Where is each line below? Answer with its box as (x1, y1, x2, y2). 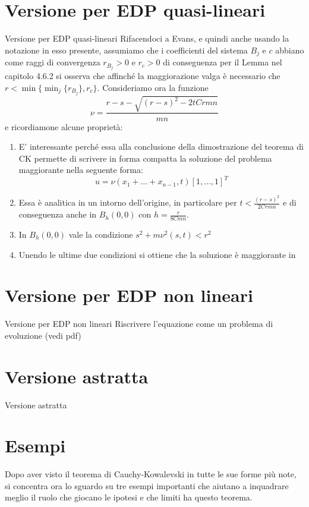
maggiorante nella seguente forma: (18, 163, 143, 176)
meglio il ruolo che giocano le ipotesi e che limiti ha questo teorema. (5, 491, 253, 503)
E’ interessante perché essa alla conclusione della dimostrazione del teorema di (18, 140, 304, 153)
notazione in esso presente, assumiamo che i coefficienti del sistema (5, 43, 248, 56)
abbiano (275, 43, 304, 56)
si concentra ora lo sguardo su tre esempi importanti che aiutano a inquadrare (5, 479, 289, 492)
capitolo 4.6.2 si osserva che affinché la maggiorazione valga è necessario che (5, 70, 280, 82)
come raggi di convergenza (5, 56, 100, 68)
